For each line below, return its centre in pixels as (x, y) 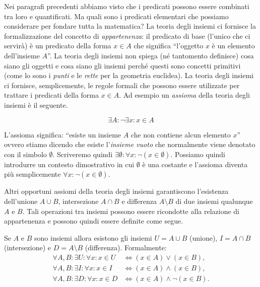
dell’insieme (22, 55)
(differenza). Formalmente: (126, 247)
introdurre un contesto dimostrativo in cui (69, 164)
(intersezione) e (28, 247)
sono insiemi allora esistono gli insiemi (93, 237)
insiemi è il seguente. (36, 104)
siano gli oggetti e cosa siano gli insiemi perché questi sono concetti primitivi (122, 65)
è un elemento (233, 46)
